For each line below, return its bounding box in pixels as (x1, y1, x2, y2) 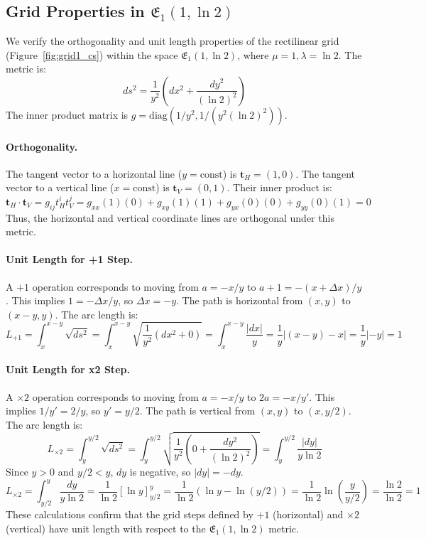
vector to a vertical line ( (6, 180, 114, 195)
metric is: (6, 61, 46, 76)
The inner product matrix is (6, 107, 129, 122)
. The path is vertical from (139, 403, 256, 418)
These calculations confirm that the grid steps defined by (6, 506, 253, 521)
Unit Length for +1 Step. (6, 252, 133, 267)
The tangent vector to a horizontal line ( (6, 166, 182, 181)
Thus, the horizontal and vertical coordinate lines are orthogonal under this (6, 210, 334, 225)
